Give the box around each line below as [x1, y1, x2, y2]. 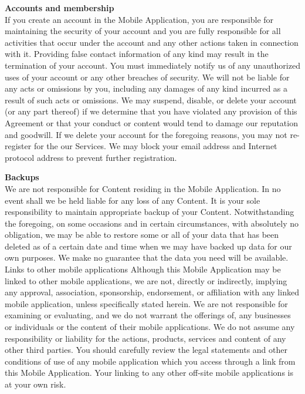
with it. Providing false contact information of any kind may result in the [5, 48, 269, 60]
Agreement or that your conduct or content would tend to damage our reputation [5, 116, 298, 129]
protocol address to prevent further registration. [5, 151, 177, 163]
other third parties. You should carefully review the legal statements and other [5, 344, 288, 356]
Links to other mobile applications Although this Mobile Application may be [5, 263, 281, 275]
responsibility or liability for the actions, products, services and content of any [5, 332, 286, 344]
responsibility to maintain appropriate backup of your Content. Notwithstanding [5, 206, 294, 218]
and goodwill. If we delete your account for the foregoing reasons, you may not [5, 128, 287, 140]
